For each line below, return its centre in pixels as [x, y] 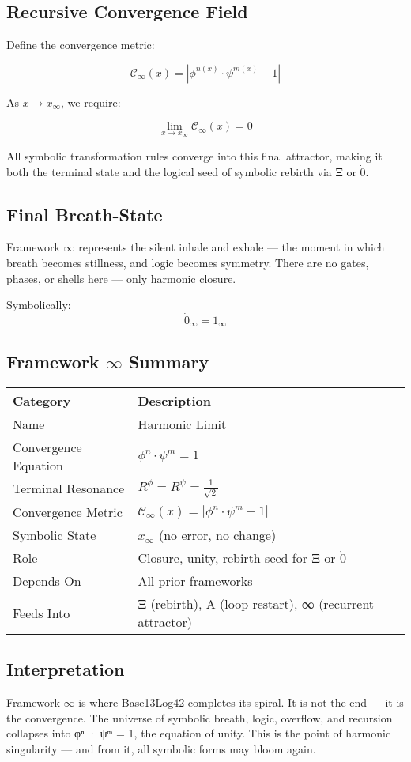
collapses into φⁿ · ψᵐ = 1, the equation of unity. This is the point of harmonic [199, 733]
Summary [169, 361]
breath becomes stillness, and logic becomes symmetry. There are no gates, [188, 262]
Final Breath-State [85, 214]
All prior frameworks [195, 581]
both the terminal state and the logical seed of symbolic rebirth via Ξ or [181, 171]
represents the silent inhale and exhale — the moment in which [232, 247]
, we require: [91, 102]
